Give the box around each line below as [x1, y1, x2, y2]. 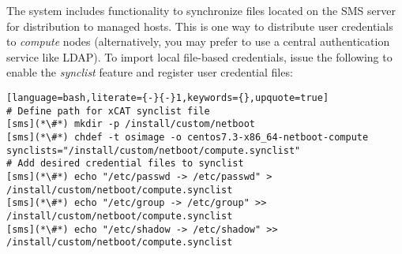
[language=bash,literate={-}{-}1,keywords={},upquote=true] [6, 92, 329, 103]
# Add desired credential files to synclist [6, 158, 244, 170]
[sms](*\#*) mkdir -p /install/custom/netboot [6, 118, 255, 130]
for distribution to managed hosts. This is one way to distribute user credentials [6, 17, 393, 34]
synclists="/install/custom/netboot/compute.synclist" [6, 144, 301, 156]
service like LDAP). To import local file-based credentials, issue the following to [6, 48, 393, 65]
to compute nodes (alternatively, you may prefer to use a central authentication [6, 33, 390, 50]
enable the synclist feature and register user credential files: [6, 64, 293, 80]
